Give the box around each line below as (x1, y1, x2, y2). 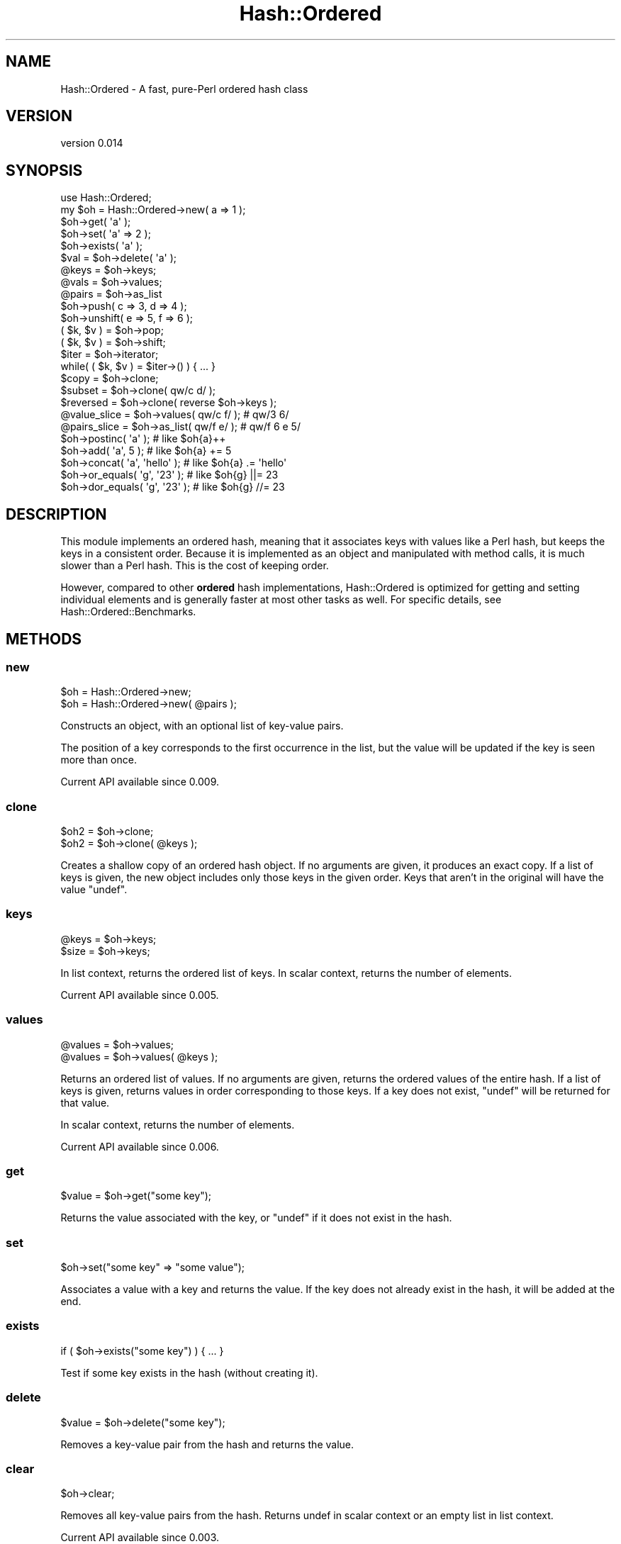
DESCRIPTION (6, 505, 107, 523)
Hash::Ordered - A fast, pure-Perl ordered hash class (60, 82, 308, 95)
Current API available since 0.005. (60, 988, 219, 1001)
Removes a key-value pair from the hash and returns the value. (60, 1438, 354, 1450)
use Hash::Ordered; (60, 191, 152, 204)
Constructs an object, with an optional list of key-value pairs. (60, 720, 344, 732)
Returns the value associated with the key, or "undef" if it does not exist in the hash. (60, 1212, 452, 1224)
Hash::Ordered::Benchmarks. (60, 605, 196, 618)
